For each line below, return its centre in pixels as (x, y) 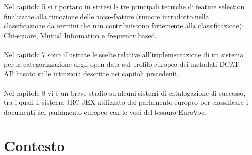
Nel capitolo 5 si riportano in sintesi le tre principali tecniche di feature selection (124, 7)
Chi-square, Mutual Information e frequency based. (80, 35)
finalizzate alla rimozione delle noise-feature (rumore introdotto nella (107, 16)
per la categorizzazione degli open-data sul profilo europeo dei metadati (111, 64)
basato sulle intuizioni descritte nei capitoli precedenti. (97, 73)
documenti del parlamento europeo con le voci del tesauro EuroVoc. (105, 111)
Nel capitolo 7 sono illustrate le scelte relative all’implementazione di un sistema (124, 54)
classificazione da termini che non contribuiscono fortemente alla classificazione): (124, 26)
